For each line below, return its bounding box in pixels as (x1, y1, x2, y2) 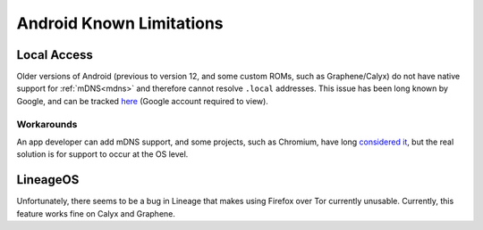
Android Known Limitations (16, 13, 224, 33)
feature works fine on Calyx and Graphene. (16, 208, 176, 218)
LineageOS (16, 172, 80, 187)
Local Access (16, 47, 94, 62)
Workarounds (16, 118, 78, 130)
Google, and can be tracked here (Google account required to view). (16, 95, 268, 106)
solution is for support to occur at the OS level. (16, 149, 189, 160)
